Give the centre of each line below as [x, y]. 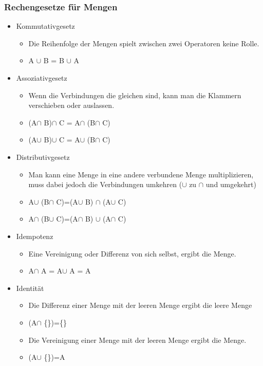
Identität [30, 288]
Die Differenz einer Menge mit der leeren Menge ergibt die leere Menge [140, 305]
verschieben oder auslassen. [71, 105]
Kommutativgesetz [45, 26]
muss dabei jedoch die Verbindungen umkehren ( [105, 184]
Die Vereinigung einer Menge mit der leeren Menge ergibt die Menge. [137, 340]
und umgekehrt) [231, 184]
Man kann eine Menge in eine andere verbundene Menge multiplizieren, [141, 174]
